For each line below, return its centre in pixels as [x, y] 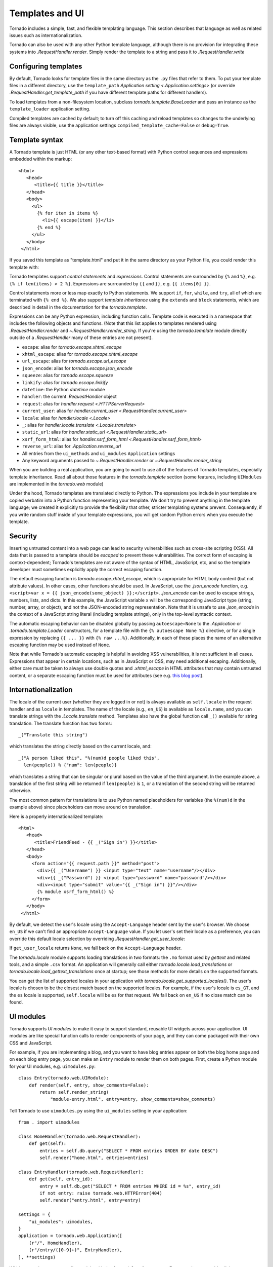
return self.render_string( [74, 1092]
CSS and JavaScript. [31, 1043]
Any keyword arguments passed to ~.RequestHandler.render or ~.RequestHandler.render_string [122, 460]
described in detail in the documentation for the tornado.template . [78, 307]
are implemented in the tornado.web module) [56, 484]
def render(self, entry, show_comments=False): [89, 1085]
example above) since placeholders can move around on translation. [80, 807]
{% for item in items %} [68, 213]
